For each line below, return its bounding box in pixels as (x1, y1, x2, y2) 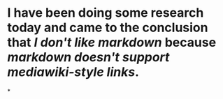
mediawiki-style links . (7, 64, 140, 80)
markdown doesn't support (7, 49, 170, 66)
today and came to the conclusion (7, 20, 208, 36)
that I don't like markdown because (7, 35, 217, 50)
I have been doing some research (7, 5, 204, 21)
